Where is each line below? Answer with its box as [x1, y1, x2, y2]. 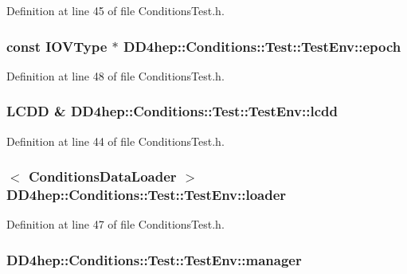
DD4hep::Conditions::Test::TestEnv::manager [6, 249, 302, 269]
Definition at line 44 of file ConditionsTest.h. [6, 132, 225, 149]
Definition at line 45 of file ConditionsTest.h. [6, 2, 225, 18]
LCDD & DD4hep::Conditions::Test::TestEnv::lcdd [6, 101, 338, 121]
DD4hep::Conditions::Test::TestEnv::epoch [123, 36, 401, 56]
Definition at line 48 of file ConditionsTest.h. [6, 67, 225, 84]
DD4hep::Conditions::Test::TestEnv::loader [6, 185, 287, 205]
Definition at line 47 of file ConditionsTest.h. [6, 216, 225, 233]
